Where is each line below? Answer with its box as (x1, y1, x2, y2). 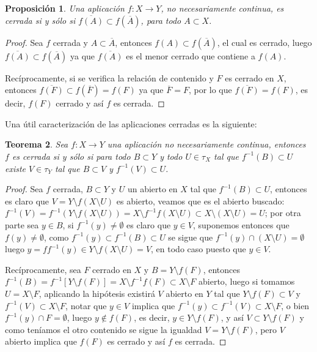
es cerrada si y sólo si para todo (12, 149, 131, 162)
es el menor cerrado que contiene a (126, 49, 255, 62)
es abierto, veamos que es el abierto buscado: (116, 194, 285, 207)
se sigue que (168, 230, 213, 243)
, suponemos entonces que (192, 218, 290, 231)
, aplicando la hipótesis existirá (38, 286, 155, 299)
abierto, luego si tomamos (199, 275, 295, 288)
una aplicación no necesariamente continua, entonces (107, 138, 306, 151)
